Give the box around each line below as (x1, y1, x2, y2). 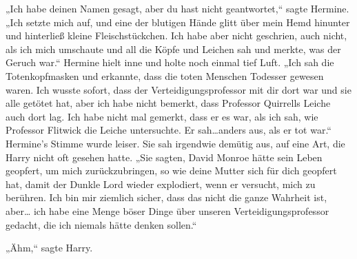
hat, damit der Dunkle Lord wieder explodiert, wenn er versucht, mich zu (6, 176, 316, 191)
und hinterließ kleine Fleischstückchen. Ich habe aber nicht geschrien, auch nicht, (6, 28, 347, 43)
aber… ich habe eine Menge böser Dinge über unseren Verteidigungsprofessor (6, 203, 329, 218)
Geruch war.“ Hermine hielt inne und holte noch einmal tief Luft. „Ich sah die (6, 55, 334, 70)
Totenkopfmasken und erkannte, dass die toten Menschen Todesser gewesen (6, 68, 324, 83)
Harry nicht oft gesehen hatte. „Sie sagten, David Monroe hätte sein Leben (6, 149, 323, 164)
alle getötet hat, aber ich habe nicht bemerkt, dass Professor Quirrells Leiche (6, 96, 331, 110)
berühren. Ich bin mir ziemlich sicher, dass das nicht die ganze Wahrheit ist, (6, 190, 327, 205)
